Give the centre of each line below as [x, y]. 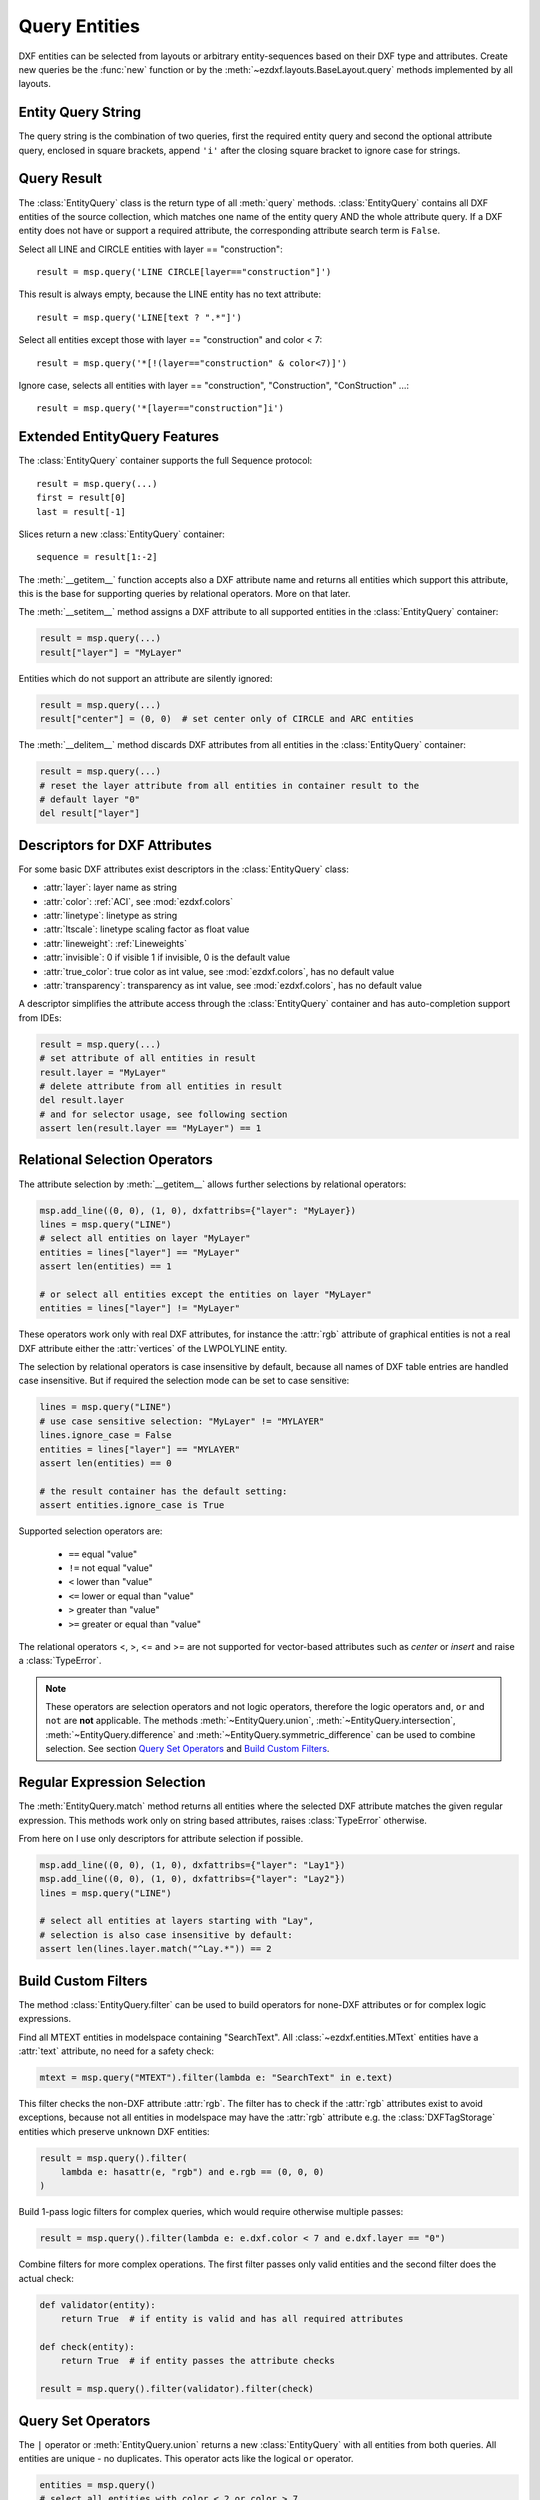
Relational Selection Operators [116, 1160]
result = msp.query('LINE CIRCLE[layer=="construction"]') [184, 272]
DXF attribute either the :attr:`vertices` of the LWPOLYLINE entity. [153, 1348]
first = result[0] [81, 498]
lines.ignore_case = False [105, 1435]
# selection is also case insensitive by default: [166, 1934]
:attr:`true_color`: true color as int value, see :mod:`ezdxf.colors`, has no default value [219, 971]
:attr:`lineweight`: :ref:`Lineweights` [115, 943]
